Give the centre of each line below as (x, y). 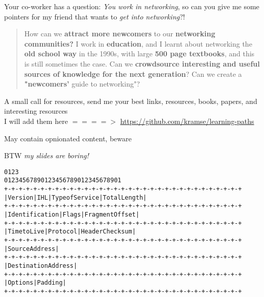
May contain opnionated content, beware (68, 138)
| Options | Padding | (35, 283)
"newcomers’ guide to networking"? (82, 84)
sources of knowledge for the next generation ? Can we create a (133, 73)
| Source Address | (32, 249)
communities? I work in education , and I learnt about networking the (138, 43)
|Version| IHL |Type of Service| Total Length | (76, 197)
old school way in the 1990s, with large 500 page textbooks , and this (139, 54)
